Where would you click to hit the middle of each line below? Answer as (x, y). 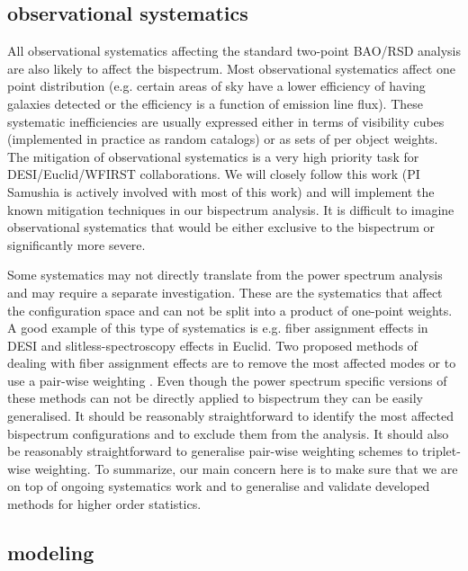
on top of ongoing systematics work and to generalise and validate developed (219, 486)
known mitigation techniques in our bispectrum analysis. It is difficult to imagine (231, 209)
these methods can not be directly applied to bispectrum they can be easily (215, 398)
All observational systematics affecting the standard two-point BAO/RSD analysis (234, 51)
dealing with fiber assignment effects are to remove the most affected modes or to (232, 363)
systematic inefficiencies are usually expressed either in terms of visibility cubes (226, 121)
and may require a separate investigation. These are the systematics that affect (225, 292)
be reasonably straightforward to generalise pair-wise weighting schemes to (213, 451)
